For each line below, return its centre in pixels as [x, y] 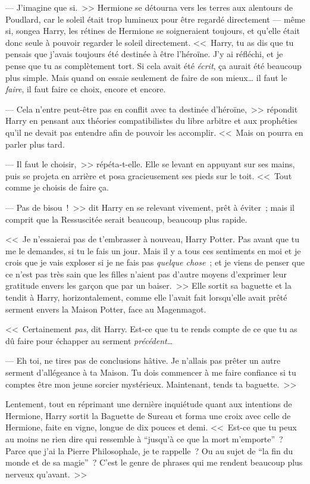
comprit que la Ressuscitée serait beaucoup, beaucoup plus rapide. [126, 219]
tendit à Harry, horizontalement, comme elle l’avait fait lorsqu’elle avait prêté [146, 297]
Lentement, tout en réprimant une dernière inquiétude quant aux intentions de [149, 404]
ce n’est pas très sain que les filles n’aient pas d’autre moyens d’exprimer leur [146, 274]
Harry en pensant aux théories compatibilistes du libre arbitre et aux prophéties [151, 121]
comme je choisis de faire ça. [57, 187]
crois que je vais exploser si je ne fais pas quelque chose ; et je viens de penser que [155, 262]
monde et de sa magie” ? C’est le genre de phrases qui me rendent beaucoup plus [154, 462]
